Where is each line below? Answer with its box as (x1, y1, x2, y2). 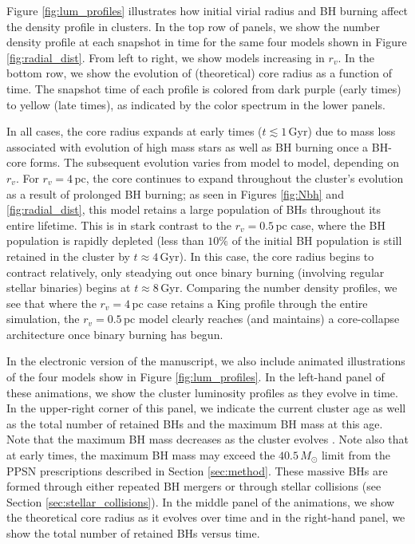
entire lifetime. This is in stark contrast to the (6, 216, 231, 233)
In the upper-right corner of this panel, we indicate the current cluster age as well (6, 400, 406, 416)
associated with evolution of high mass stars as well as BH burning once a (6, 138, 369, 155)
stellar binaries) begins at (6, 279, 131, 296)
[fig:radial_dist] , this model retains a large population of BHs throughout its (6, 201, 381, 218)
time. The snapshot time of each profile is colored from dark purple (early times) (6, 80, 401, 97)
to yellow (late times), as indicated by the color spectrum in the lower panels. (6, 96, 385, 112)
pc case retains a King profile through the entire (132, 294, 368, 311)
